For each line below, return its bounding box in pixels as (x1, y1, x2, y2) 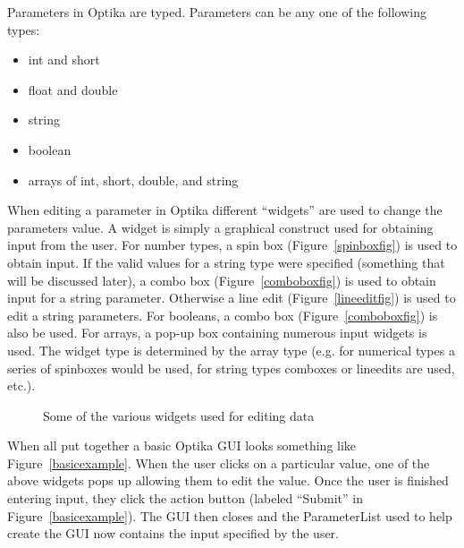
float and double (28, 80, 118, 98)
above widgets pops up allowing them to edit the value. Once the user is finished (7, 471, 449, 490)
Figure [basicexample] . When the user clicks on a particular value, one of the (7, 453, 430, 472)
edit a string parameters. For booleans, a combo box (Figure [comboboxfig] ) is (7, 305, 438, 324)
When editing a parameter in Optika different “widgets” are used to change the (7, 201, 443, 219)
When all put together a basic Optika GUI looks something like (7, 436, 357, 455)
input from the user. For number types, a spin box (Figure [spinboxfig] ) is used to (7, 235, 458, 254)
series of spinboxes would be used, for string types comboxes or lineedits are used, (7, 358, 455, 377)
